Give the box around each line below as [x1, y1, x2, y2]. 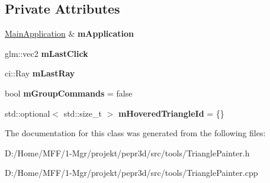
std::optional [5, 107, 50, 119]
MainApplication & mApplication [5, 27, 134, 40]
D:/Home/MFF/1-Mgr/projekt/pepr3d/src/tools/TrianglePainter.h [5, 146, 250, 159]
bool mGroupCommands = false [5, 86, 133, 99]
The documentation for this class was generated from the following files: [5, 127, 266, 139]
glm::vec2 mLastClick [5, 47, 88, 59]
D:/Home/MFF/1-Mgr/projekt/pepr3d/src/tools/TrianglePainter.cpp [5, 166, 258, 179]
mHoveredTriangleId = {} [118, 107, 224, 119]
